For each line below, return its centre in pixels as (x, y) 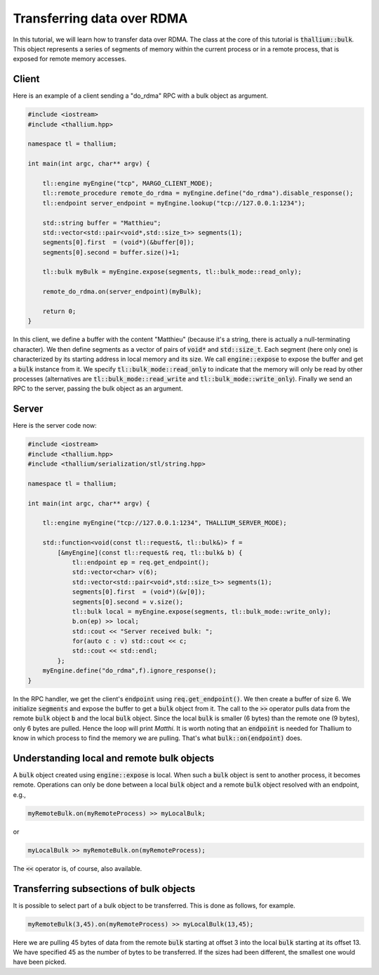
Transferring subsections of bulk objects (104, 889)
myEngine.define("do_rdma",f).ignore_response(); (129, 671)
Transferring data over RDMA (100, 18)
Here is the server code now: (55, 426)
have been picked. (40, 962)
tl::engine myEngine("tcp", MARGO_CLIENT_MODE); (128, 183)
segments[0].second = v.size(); (128, 602)
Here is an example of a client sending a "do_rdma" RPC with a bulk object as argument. (140, 96)
